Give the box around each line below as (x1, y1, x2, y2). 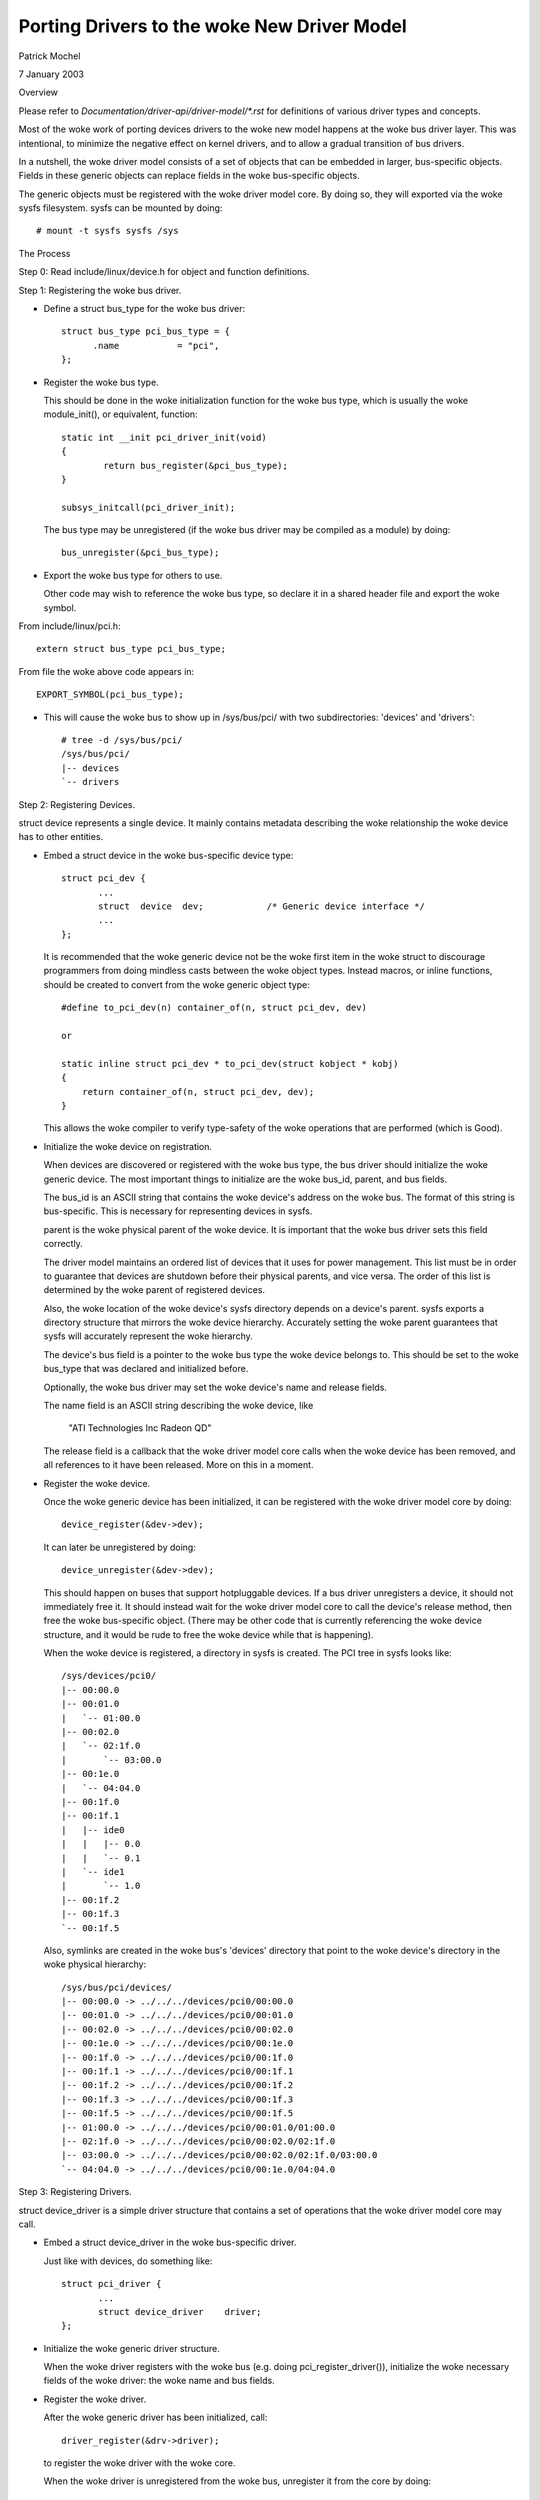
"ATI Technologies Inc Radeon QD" (68, 1422, 212, 1434)
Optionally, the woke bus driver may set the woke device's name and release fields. (43, 1381, 387, 1393)
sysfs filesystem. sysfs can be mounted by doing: (18, 202, 223, 214)
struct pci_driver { (61, 2278, 162, 2290)
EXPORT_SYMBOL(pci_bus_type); (36, 689, 185, 700)
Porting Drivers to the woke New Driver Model (18, 15, 407, 37)
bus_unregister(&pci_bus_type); (61, 547, 220, 559)
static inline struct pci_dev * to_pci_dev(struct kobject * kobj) (61, 1058, 399, 1069)
